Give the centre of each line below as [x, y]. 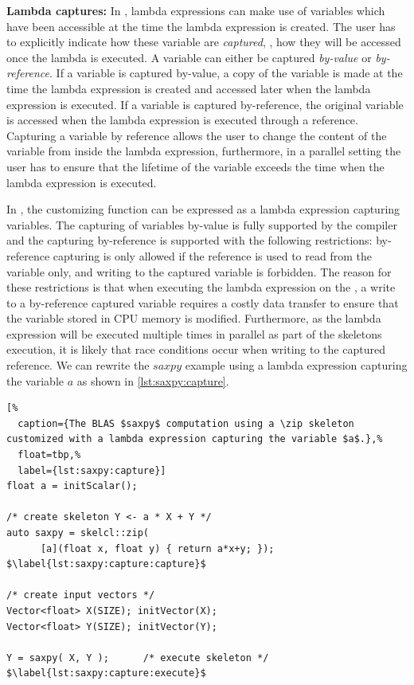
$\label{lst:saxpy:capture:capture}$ [106, 564]
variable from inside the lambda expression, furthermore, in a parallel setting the [204, 151]
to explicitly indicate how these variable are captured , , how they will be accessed [204, 42]
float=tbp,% [49, 455]
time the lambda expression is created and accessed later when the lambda [189, 88]
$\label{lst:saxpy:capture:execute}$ [106, 673]
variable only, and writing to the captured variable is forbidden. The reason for [199, 271]
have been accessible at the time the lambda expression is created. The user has [201, 26]
